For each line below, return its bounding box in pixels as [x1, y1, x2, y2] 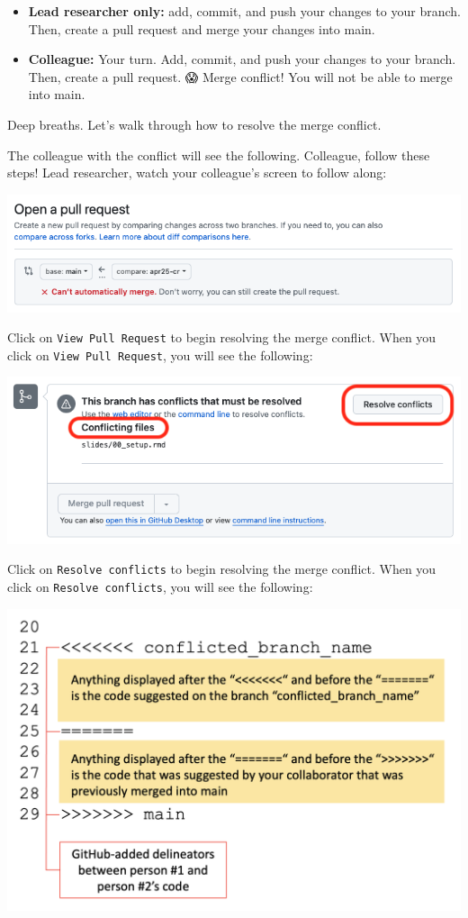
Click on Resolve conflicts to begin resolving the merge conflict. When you [7, 559, 436, 578]
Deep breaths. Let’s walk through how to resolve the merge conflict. [7, 114, 382, 133]
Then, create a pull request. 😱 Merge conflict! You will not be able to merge [28, 67, 453, 86]
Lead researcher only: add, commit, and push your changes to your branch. [28, 2, 461, 20]
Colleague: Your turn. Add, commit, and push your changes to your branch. [28, 50, 456, 68]
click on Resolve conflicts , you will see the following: [7, 577, 313, 595]
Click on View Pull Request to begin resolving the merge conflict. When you [7, 328, 436, 347]
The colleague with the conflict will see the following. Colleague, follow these [7, 145, 430, 164]
